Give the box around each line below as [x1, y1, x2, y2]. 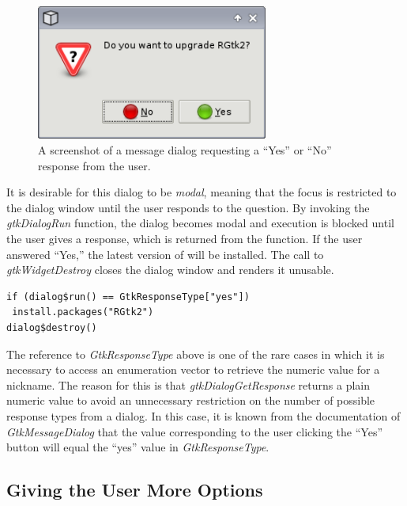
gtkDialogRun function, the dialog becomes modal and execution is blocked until [6, 215, 394, 231]
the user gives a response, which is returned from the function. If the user [6, 230, 363, 247]
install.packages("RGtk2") [12, 306, 154, 318]
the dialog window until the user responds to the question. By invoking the [6, 199, 370, 215]
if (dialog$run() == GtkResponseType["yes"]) [6, 291, 250, 302]
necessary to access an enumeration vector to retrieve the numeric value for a [6, 361, 380, 378]
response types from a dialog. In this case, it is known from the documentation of [6, 407, 401, 424]
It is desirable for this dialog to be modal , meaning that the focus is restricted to [6, 184, 397, 200]
